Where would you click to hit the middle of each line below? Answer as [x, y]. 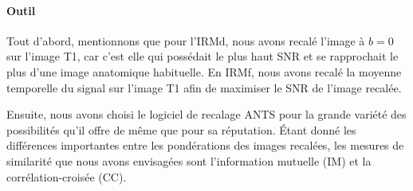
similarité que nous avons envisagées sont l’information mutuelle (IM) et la [189, 160]
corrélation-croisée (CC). [67, 176]
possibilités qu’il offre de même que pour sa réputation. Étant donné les [181, 129]
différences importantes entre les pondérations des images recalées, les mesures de [205, 145]
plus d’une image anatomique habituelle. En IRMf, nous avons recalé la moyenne [204, 71]
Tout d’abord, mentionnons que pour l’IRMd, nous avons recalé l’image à [186, 40]
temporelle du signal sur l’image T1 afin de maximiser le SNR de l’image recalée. [204, 87]
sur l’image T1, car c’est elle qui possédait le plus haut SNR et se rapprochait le [203, 56]
